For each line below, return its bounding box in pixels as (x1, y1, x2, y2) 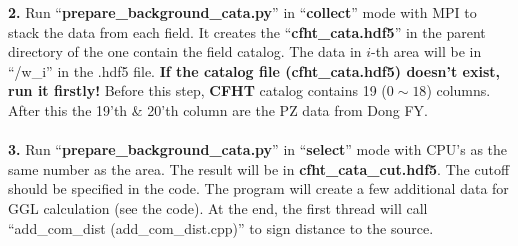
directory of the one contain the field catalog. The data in (8, 41, 362, 62)
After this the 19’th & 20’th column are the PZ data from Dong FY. (8, 99, 429, 120)
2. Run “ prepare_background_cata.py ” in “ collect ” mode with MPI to (8, 2, 477, 22)
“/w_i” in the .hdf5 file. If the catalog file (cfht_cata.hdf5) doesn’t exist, (8, 60, 501, 81)
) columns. (426, 80, 491, 101)
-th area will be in (371, 41, 482, 62)
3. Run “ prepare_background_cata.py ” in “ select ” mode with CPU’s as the (8, 139, 508, 160)
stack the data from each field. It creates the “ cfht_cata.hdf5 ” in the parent (8, 21, 486, 42)
